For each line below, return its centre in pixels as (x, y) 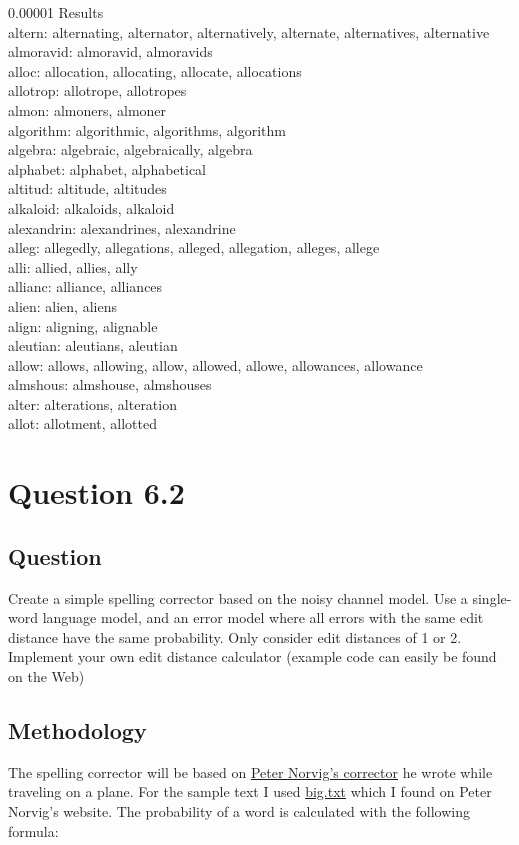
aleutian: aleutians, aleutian (93, 345)
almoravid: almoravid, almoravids (110, 51)
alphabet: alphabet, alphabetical (107, 168)
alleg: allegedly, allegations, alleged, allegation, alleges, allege (194, 247)
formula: (33, 830)
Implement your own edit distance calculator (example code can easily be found (252, 656)
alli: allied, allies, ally (73, 266)
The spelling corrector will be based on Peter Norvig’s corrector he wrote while (250, 771)
